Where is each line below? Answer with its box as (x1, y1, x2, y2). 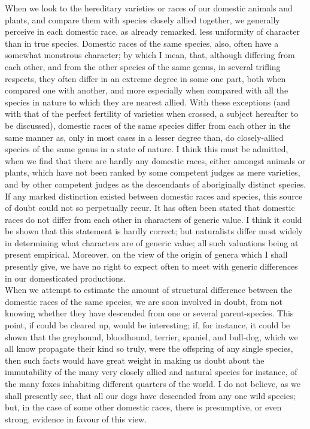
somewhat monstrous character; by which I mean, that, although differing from (5, 49, 295, 61)
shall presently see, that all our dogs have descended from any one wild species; (5, 389, 296, 401)
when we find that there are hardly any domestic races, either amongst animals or (5, 154, 306, 167)
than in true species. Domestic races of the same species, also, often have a (5, 37, 279, 49)
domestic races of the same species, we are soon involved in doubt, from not (5, 295, 283, 307)
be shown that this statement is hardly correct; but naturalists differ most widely (5, 225, 303, 237)
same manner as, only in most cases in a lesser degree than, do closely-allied (5, 131, 284, 143)
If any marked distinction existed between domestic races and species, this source (5, 189, 303, 202)
